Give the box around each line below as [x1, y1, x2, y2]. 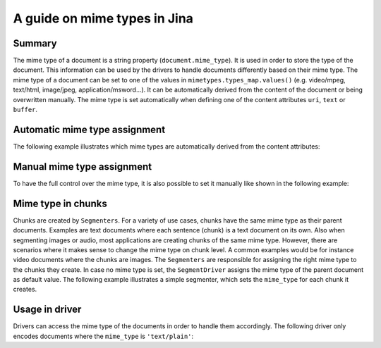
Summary [13, 37, 57, 49]
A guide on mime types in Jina [13, 11, 194, 26]
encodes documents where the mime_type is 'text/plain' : [13, 332, 194, 340]
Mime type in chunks [13, 197, 107, 209]
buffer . [13, 106, 38, 114]
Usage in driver [13, 304, 82, 316]
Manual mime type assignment [13, 161, 152, 173]
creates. [13, 285, 37, 294]
